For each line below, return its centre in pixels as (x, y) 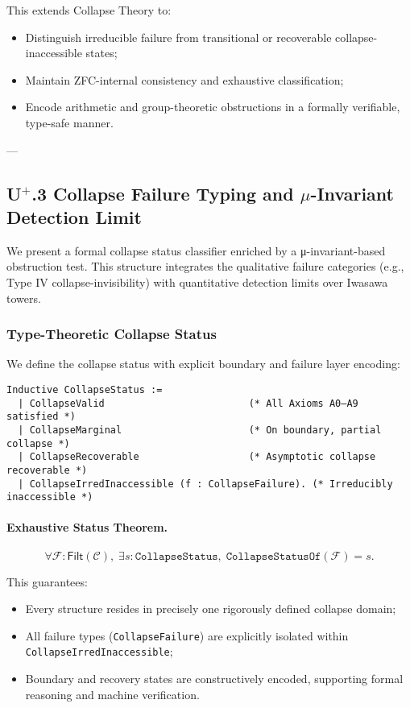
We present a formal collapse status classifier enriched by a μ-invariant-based (196, 250)
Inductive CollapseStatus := (85, 389)
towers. (24, 298)
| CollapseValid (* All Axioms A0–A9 (188, 403)
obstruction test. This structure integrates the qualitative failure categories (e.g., (205, 266)
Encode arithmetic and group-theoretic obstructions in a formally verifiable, (213, 107)
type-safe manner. (69, 122)
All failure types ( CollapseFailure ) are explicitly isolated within (187, 635)
